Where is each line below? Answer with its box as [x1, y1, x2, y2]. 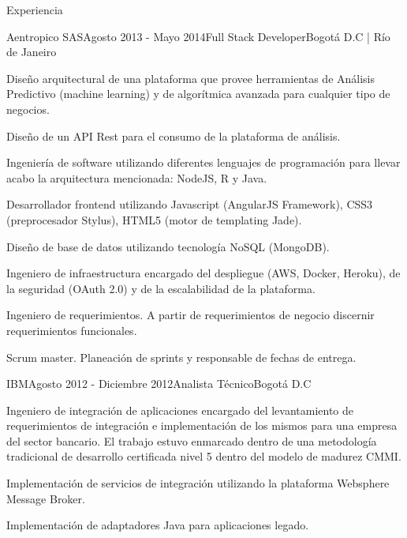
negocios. [6, 100, 50, 117]
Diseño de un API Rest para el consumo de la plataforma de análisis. [6, 127, 341, 144]
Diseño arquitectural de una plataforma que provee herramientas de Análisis [6, 70, 375, 86]
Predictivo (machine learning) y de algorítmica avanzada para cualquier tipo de [6, 85, 390, 102]
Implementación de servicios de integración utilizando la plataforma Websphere [6, 475, 390, 491]
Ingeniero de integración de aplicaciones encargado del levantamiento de [6, 401, 354, 418]
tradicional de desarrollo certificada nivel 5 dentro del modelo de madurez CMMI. [6, 448, 401, 465]
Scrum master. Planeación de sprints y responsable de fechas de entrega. [6, 348, 357, 365]
